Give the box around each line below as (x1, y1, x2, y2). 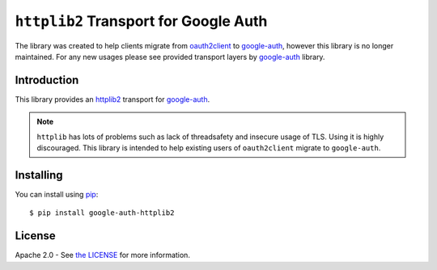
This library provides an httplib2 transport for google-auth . (15, 94, 210, 104)
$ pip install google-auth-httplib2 (29, 209, 175, 217)
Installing (15, 168, 64, 182)
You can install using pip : (15, 189, 99, 199)
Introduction (15, 73, 79, 86)
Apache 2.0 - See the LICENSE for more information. (15, 251, 190, 260)
